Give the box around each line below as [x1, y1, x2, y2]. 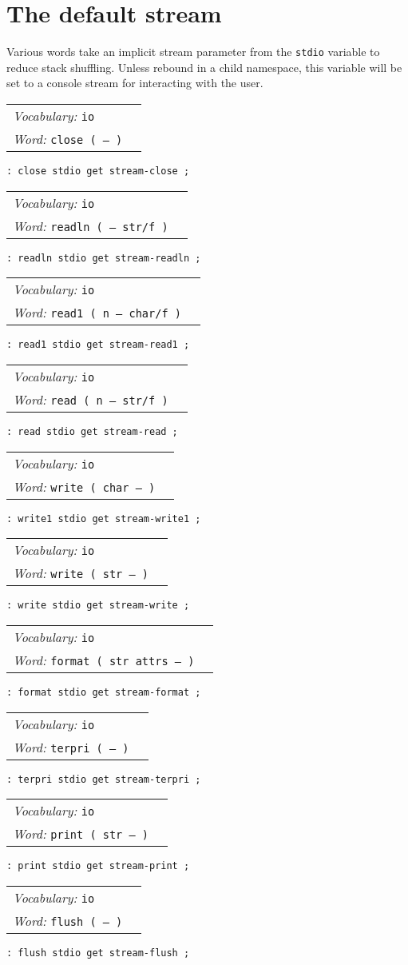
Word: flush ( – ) [13, 911, 123, 930]
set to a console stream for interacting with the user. [6, 74, 263, 91]
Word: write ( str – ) [13, 564, 149, 583]
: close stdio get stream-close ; [6, 165, 190, 177]
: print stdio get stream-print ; [6, 860, 190, 872]
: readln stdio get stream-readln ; [6, 252, 201, 264]
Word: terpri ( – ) [13, 737, 129, 756]
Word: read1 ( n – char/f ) [13, 303, 181, 322]
